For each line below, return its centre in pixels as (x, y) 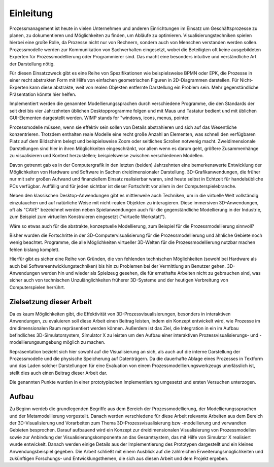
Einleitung (31, 13)
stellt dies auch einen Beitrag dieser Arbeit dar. (58, 373)
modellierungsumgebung (36, 342)
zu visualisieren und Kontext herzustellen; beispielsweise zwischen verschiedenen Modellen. (107, 156)
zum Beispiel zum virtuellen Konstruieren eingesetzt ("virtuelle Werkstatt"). (88, 217)
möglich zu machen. (84, 342)
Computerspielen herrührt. (37, 287)
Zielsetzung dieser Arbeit (51, 302)
